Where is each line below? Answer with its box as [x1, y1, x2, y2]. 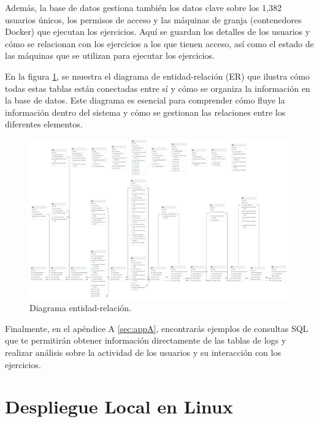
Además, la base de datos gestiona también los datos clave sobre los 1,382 [5, 1, 282, 13]
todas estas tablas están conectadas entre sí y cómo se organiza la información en [5, 81, 310, 94]
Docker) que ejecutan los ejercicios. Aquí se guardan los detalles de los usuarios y [5, 25, 310, 38]
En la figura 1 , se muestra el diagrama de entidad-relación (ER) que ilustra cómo [5, 69, 310, 82]
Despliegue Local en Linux [5, 394, 233, 419]
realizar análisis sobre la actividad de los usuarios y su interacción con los [5, 346, 281, 358]
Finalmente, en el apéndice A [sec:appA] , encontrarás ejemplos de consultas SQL [5, 322, 309, 334]
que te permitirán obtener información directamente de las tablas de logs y [5, 334, 286, 347]
